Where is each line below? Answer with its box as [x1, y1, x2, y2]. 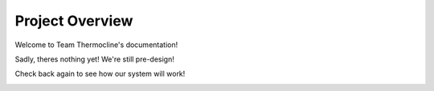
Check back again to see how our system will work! [14, 69, 186, 79]
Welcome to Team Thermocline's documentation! [14, 40, 178, 49]
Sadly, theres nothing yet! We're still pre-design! [14, 54, 174, 64]
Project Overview [14, 12, 133, 30]
